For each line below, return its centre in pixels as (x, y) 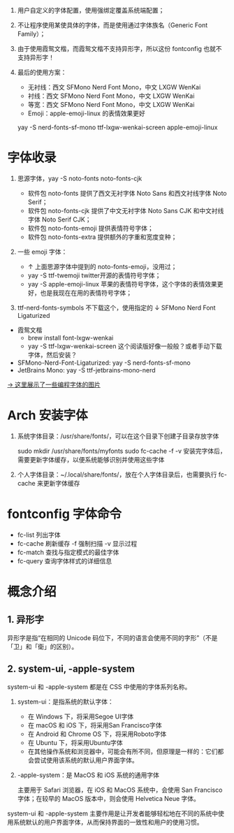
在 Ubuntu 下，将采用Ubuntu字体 (75, 742)
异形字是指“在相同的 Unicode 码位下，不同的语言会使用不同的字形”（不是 (112, 637)
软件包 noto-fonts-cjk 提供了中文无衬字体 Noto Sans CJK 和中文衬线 (126, 210)
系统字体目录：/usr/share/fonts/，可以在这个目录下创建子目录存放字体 (118, 436)
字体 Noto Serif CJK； (59, 219)
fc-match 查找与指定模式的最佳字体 (68, 552)
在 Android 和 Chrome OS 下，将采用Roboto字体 (97, 734)
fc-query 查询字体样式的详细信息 (65, 560)
